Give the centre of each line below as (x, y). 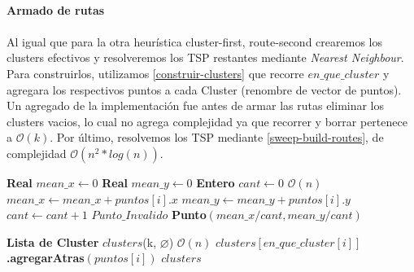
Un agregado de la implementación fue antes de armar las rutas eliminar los (196, 105)
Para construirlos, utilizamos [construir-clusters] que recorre (155, 73)
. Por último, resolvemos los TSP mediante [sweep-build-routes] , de (217, 137)
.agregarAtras (46, 258)
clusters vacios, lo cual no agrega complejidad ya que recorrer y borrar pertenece (207, 121)
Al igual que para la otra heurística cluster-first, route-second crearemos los (194, 41)
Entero (216, 182)
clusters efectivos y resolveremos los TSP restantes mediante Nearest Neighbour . (205, 57)
